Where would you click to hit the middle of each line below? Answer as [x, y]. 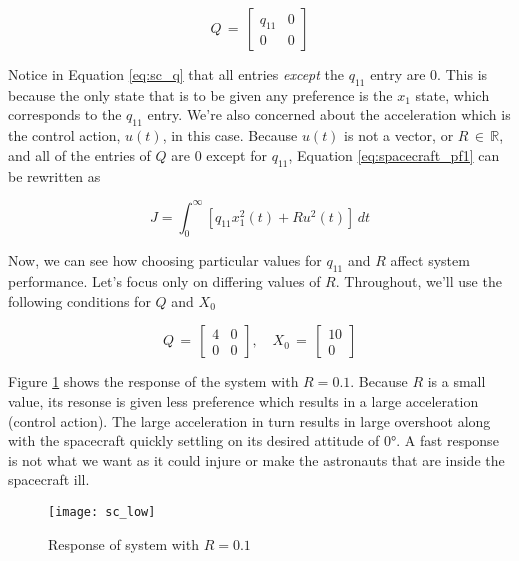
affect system [430, 260]
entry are [398, 74]
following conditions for [79, 300]
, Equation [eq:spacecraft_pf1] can [394, 154]
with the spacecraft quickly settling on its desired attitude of [194, 440]
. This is [462, 74]
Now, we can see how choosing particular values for [165, 260]
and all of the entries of [79, 154]
